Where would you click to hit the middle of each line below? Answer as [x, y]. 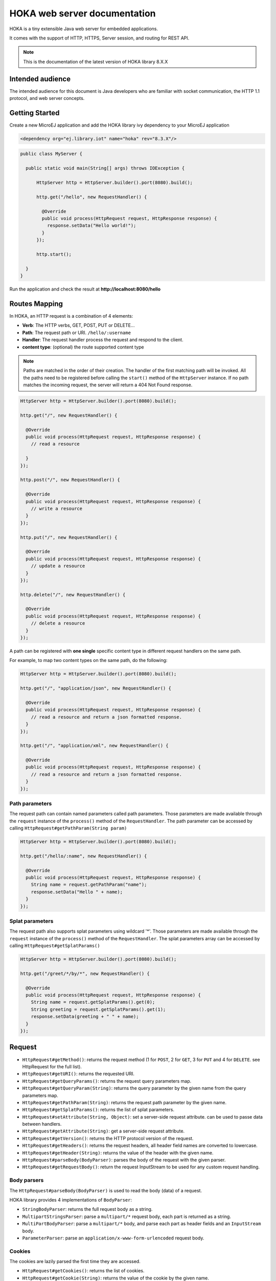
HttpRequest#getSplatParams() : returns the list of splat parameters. [98, 1110]
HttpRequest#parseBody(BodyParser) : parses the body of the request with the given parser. [124, 1160]
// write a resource [57, 508]
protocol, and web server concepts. [47, 98]
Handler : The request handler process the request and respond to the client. [103, 340]
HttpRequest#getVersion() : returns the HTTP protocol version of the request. [108, 1138]
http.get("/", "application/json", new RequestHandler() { [96, 688]
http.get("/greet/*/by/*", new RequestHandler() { [85, 973]
